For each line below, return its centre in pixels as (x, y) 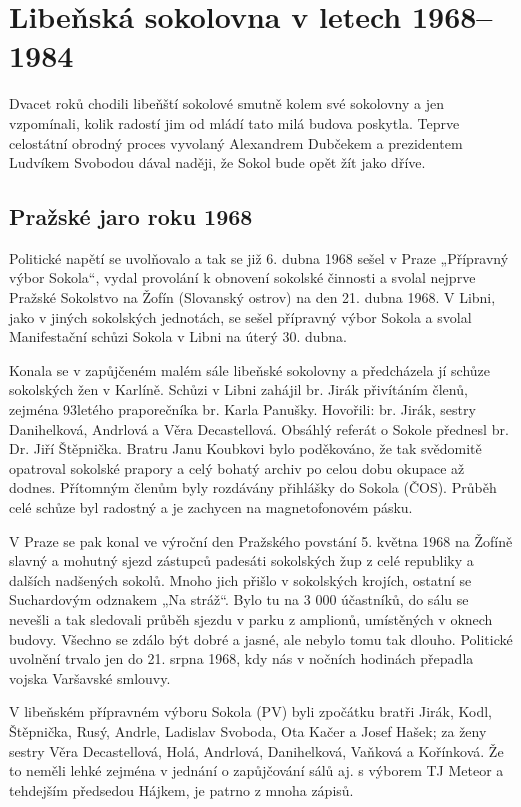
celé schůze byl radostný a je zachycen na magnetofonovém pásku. (211, 507)
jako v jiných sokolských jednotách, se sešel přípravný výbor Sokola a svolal (240, 316)
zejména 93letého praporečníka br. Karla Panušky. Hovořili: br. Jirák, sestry (242, 409)
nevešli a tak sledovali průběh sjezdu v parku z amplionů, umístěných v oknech (251, 618)
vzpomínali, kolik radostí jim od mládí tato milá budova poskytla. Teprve (234, 122)
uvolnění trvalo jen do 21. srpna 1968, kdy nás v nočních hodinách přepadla (241, 658)
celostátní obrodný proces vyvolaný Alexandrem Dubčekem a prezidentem (236, 142)
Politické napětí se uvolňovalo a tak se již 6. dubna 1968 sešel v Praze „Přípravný (259, 257)
